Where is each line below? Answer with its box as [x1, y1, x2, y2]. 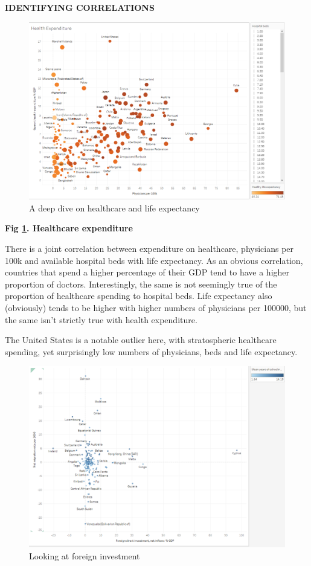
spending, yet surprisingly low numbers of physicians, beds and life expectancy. [5, 345, 298, 358]
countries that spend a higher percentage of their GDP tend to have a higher [5, 266, 290, 278]
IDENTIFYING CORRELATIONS [5, 1, 155, 13]
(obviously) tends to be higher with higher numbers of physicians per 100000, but [5, 301, 307, 314]
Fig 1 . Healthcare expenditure [5, 222, 133, 234]
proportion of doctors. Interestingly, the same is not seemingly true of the [5, 277, 277, 290]
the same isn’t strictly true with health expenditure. [5, 313, 197, 326]
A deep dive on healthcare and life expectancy [29, 201, 200, 214]
